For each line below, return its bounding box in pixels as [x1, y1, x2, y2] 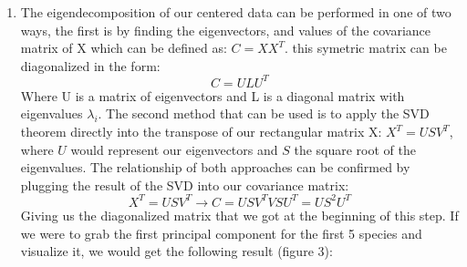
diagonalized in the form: [20, 56, 161, 75]
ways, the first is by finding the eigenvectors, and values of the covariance [20, 20, 431, 39]
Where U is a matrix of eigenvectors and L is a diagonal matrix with [20, 86, 405, 105]
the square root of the [294, 139, 417, 159]
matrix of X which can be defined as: [20, 38, 227, 57]
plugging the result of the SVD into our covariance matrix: [20, 175, 349, 194]
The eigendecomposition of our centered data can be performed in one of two [20, 3, 451, 21]
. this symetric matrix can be [284, 38, 447, 57]
